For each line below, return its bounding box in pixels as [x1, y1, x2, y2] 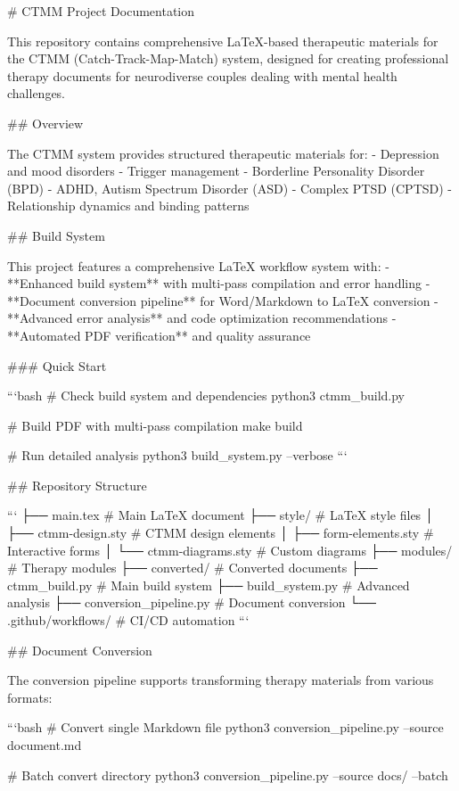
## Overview [7, 113, 84, 132]
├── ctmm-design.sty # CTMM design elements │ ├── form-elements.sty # [7, 523, 434, 542]
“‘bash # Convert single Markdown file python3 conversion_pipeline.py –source [7, 718, 444, 737]
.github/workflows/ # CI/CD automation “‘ [7, 611, 250, 630]
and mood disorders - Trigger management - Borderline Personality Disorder [7, 161, 425, 180]
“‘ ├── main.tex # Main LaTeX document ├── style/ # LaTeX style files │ [7, 506, 434, 524]
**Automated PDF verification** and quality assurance [7, 325, 311, 344]
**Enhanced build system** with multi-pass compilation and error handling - [7, 274, 430, 293]
